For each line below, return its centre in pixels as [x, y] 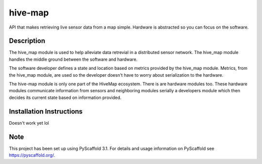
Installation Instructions [46, 111]
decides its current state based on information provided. [65, 98]
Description [27, 41]
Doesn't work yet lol [29, 123]
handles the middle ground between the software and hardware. [73, 59]
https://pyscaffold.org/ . [32, 155]
